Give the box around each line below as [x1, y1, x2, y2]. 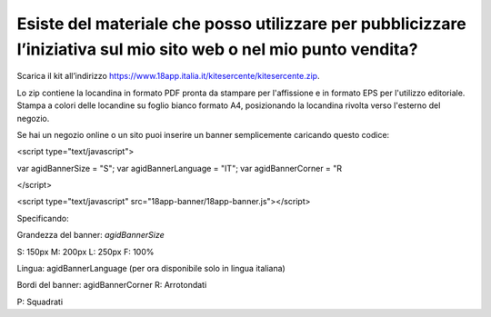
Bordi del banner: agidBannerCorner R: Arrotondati [16, 280, 207, 291]
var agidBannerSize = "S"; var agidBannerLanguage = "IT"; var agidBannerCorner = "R [16, 163, 343, 173]
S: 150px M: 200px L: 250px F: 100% [16, 246, 155, 257]
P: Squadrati [16, 296, 64, 307]
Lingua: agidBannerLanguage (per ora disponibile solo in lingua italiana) [16, 263, 286, 274]
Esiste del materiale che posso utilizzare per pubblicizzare [16, 14, 467, 34]
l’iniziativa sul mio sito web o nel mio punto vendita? [16, 39, 418, 59]
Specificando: [16, 213, 69, 223]
